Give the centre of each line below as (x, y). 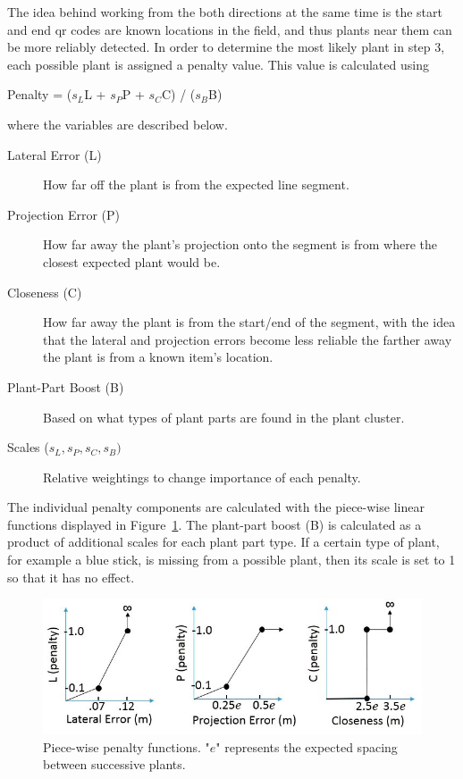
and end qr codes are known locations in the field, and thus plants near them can (230, 29)
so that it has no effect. (71, 577)
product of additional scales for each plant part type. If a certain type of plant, (223, 542)
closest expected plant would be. (132, 261)
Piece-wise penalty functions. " (126, 746)
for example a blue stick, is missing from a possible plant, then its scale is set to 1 (231, 560)
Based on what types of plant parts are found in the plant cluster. (224, 417)
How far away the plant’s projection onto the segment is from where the (240, 244)
